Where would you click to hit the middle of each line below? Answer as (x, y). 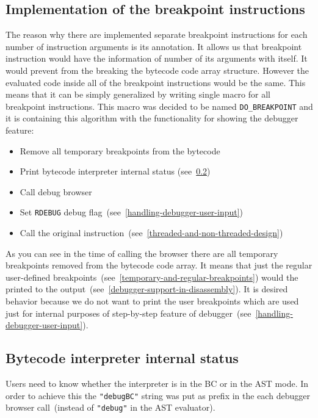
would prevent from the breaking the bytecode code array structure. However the (157, 70)
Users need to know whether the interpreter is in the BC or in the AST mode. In (157, 383)
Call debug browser (56, 191)
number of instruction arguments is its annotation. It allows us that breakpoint (154, 46)
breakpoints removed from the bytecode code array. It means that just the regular (159, 265)
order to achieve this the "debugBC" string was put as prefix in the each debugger (158, 395)
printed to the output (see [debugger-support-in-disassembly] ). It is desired (147, 289)
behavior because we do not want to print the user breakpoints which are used (152, 301)
